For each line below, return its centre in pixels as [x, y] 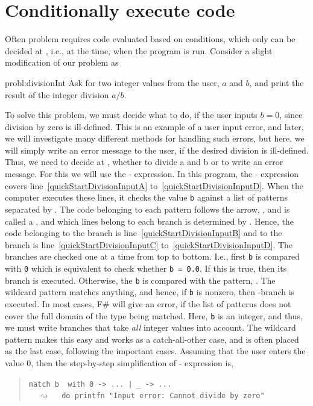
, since [291, 115]
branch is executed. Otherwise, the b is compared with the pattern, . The [140, 280]
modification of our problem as [62, 62]
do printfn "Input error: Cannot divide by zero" [163, 396]
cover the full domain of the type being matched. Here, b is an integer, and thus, [154, 315]
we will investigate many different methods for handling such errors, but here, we [155, 138]
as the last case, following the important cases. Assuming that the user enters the [155, 351]
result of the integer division [57, 94]
